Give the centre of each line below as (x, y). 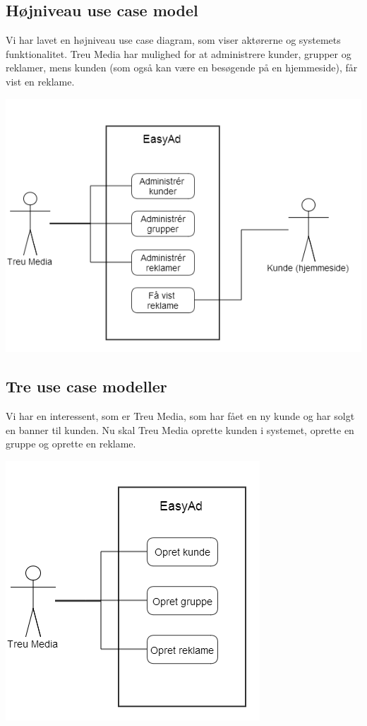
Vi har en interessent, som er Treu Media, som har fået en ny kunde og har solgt (180, 416)
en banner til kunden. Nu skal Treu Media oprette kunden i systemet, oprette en (180, 429)
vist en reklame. (40, 81)
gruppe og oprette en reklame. (71, 444)
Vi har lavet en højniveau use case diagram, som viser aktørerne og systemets (173, 40)
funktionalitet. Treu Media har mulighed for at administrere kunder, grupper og (179, 53)
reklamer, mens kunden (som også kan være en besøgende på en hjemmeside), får (182, 68)
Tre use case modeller (86, 386)
